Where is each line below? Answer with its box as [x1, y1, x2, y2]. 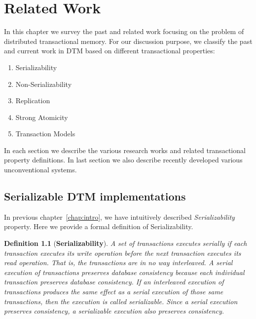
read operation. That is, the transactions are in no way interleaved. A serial [4, 257, 233, 268]
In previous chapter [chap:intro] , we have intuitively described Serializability [4, 211, 235, 222]
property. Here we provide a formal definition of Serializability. [4, 221, 193, 232]
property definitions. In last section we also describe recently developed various [4, 155, 243, 165]
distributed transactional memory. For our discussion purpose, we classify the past [4, 36, 253, 46]
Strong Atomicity [15, 112, 68, 122]
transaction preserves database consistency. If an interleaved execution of [4, 277, 224, 287]
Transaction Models [15, 128, 75, 139]
